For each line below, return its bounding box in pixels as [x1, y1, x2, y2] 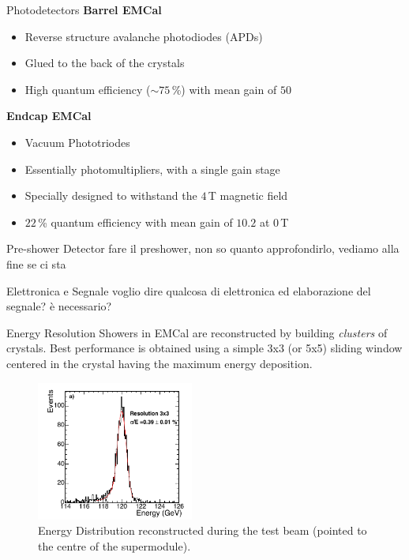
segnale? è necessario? [6, 298, 112, 314]
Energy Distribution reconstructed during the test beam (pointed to [38, 522, 367, 539]
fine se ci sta [6, 255, 66, 272]
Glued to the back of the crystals [24, 54, 185, 71]
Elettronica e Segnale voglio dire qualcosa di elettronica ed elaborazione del [6, 282, 371, 299]
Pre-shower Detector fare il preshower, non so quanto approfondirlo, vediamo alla [6, 240, 400, 257]
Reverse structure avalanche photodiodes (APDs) [24, 28, 263, 44]
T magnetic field [208, 187, 288, 204]
